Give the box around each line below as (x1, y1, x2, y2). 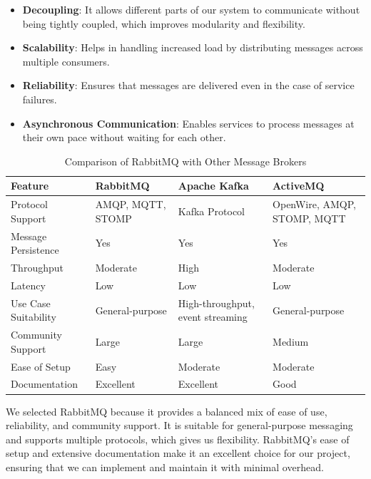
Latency (11, 277, 46, 292)
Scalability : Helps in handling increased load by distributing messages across (22, 40, 363, 55)
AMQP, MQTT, (95, 197, 166, 212)
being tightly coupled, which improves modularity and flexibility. (22, 16, 305, 31)
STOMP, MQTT (273, 210, 346, 225)
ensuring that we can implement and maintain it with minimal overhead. (6, 459, 324, 474)
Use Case (11, 295, 51, 310)
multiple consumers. (22, 53, 110, 68)
